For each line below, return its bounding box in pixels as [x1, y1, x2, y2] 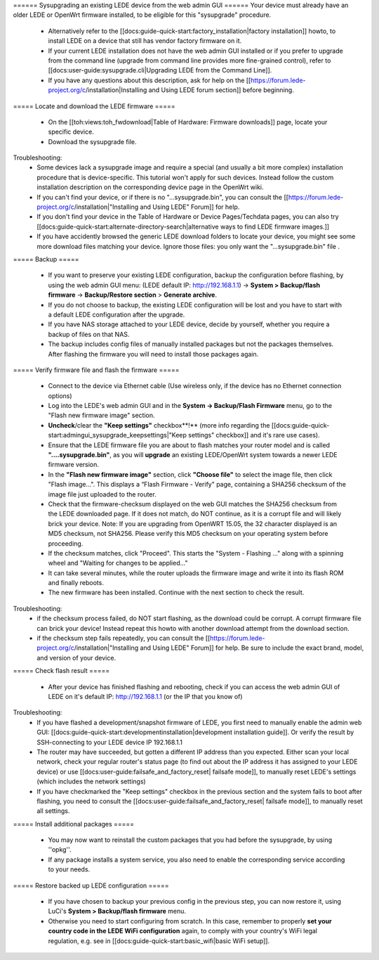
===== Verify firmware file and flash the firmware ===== [13, 366, 180, 374]
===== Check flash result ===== [13, 667, 110, 675]
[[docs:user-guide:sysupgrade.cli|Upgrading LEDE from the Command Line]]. [48, 66, 272, 75]
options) [48, 391, 73, 400]
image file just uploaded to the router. [48, 489, 157, 499]
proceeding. [48, 539, 84, 548]
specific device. [48, 127, 94, 136]
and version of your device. [36, 653, 116, 662]
